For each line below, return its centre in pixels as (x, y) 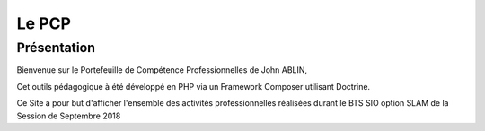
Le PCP (44, 23)
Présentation (56, 48)
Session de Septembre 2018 (69, 116)
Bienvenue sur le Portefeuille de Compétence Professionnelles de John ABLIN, (162, 70)
